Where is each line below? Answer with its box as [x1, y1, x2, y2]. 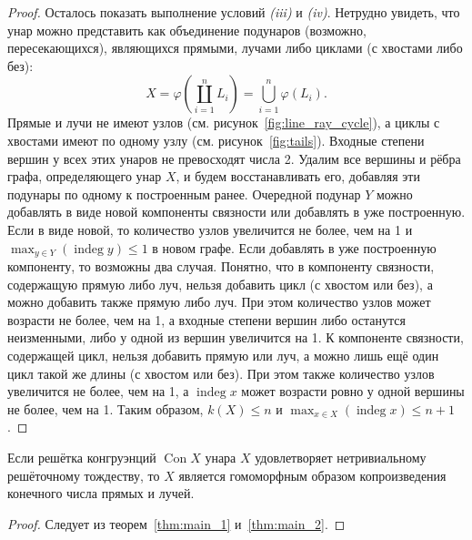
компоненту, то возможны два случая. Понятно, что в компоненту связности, [7, 256, 435, 275]
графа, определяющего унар [7, 167, 162, 186]
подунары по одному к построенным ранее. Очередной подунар [7, 184, 361, 203]
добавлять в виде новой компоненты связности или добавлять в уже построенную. [7, 202, 466, 221]
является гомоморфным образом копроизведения [178, 465, 447, 484]
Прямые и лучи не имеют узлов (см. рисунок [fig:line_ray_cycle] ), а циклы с [7, 113, 440, 132]
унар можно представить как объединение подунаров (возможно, [7, 20, 367, 39]
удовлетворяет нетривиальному [255, 447, 427, 466]
